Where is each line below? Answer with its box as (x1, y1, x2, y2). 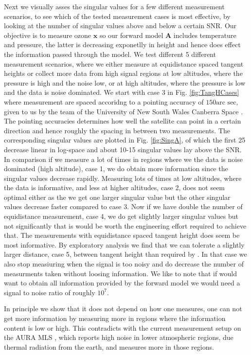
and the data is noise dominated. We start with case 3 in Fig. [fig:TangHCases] (4, 87, 239, 97)
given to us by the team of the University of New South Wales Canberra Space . (4, 106, 243, 116)
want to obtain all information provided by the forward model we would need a (4, 278, 240, 288)
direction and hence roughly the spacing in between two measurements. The (4, 125, 231, 135)
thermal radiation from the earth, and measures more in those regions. (4, 341, 214, 352)
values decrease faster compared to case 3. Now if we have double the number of (4, 201, 243, 212)
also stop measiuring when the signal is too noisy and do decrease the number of (4, 259, 244, 269)
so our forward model (99, 30, 163, 40)
